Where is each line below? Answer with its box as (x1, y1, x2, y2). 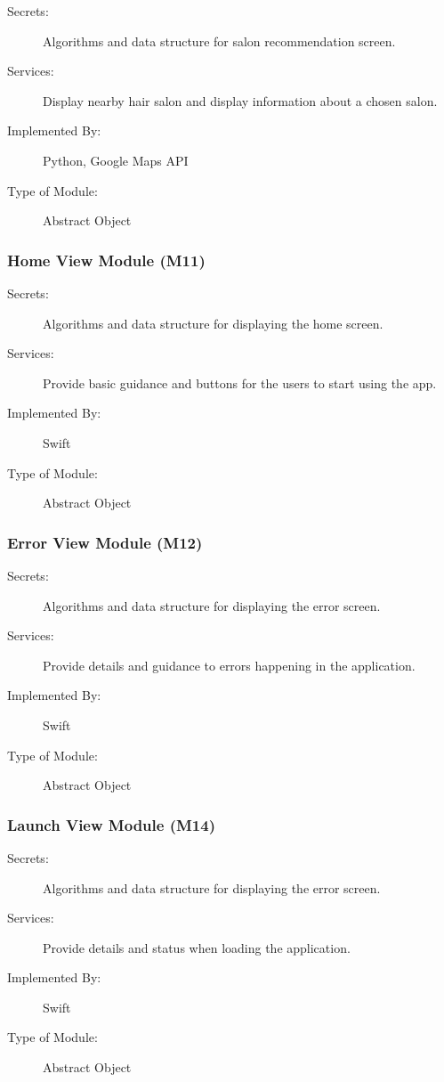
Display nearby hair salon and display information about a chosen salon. (43, 91, 438, 110)
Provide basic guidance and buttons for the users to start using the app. (43, 373, 437, 392)
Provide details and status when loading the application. (43, 938, 351, 956)
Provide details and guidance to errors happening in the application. (43, 655, 416, 674)
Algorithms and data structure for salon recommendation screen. (43, 31, 396, 50)
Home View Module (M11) (7, 248, 206, 271)
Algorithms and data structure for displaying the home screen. (43, 313, 383, 332)
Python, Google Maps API (43, 151, 189, 169)
